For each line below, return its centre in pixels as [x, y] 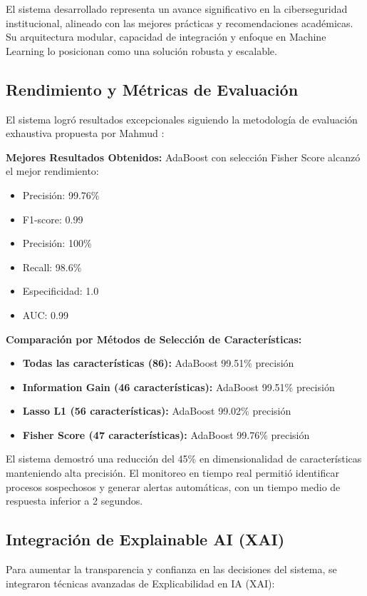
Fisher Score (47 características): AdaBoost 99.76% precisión [166, 434]
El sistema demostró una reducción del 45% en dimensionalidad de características [184, 459]
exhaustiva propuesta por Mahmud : [85, 133]
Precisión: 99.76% [61, 195]
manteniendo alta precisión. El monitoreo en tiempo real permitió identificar [172, 473]
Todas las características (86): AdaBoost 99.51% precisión [158, 363]
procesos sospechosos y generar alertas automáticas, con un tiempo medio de [173, 486]
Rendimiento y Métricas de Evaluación [152, 89]
